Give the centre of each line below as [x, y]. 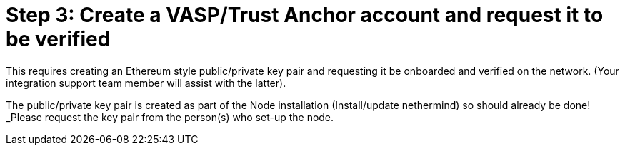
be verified [58, 39]
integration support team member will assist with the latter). [146, 83]
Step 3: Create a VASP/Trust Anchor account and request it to [305, 15]
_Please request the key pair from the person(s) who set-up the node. [170, 117]
